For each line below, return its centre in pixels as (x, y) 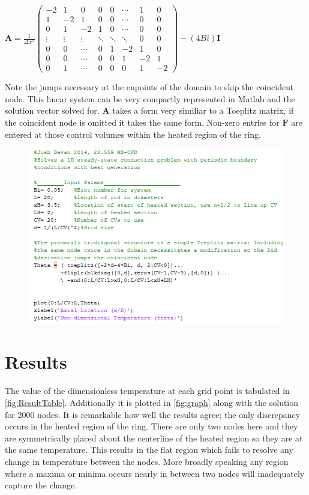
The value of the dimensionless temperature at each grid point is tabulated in (147, 391)
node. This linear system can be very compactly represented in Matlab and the (150, 98)
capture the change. (41, 485)
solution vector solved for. (52, 110)
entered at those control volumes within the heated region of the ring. (133, 134)
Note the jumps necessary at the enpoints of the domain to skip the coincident (149, 87)
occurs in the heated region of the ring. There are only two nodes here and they (151, 426)
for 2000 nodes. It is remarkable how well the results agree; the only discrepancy (153, 414)
